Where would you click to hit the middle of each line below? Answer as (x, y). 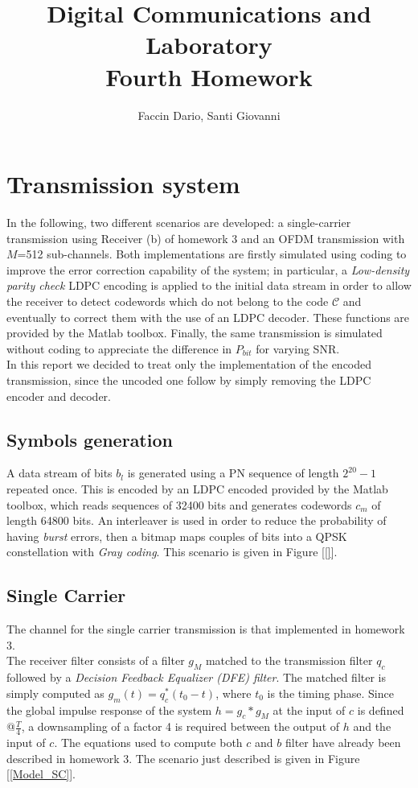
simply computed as (55, 693)
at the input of (309, 710)
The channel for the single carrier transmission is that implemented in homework (206, 629)
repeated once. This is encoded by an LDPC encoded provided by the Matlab (197, 488)
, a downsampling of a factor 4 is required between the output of (180, 726)
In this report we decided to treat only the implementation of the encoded (189, 364)
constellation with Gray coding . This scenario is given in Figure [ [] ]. (172, 552)
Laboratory (209, 45)
